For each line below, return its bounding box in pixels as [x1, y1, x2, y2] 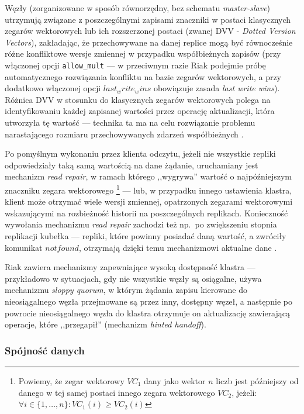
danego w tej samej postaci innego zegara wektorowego [18, 386, 215, 398]
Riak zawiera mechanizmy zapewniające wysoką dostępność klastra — [5, 261, 255, 273]
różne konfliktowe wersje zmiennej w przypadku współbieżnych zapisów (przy [5, 47, 281, 60]
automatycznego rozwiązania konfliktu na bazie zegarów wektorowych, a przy [5, 70, 282, 82]
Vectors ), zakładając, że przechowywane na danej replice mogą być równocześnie [5, 36, 293, 48]
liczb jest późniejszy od [216, 374, 299, 387]
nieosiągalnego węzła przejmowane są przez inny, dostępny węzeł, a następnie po [5, 295, 292, 307]
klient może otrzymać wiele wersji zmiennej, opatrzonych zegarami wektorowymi [5, 195, 293, 208]
